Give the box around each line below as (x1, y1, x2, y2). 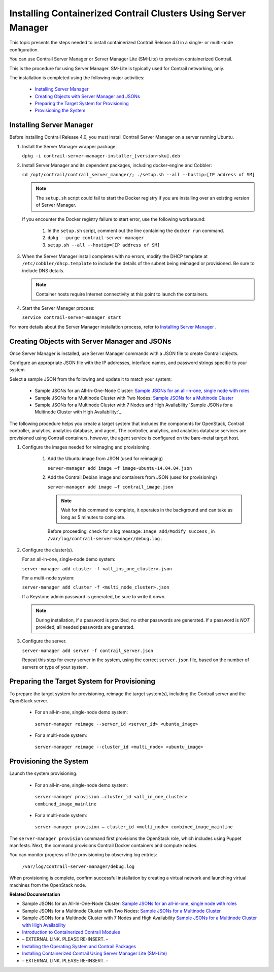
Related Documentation (9, 891, 60, 897)
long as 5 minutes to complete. (61, 514, 126, 520)
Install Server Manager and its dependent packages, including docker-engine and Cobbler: (22, 162, 212, 168)
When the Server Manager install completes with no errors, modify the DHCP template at (22, 253, 208, 260)
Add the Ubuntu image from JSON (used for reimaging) (47, 456, 163, 462)
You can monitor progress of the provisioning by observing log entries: (9, 852, 157, 858)
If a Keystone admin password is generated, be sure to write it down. (22, 593, 166, 599)
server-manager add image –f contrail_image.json (47, 484, 174, 490)
